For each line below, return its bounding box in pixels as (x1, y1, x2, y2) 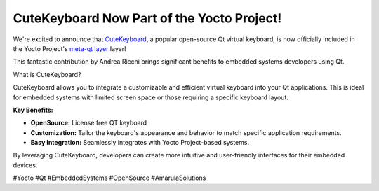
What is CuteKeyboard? (13, 70, 81, 78)
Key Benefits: (13, 106, 54, 114)
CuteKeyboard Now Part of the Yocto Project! (13, 10, 282, 26)
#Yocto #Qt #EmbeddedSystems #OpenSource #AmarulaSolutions (13, 174, 206, 182)
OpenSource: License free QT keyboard (30, 119, 147, 127)
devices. (13, 161, 38, 169)
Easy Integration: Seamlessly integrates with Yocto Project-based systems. (30, 139, 249, 147)
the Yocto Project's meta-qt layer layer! (13, 44, 126, 52)
